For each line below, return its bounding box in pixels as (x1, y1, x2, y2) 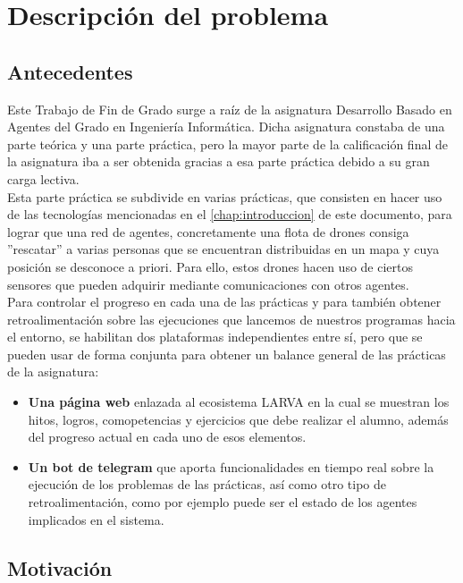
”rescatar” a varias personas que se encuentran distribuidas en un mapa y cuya (7, 240, 440, 258)
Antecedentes (7, 57, 133, 85)
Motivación (7, 553, 113, 581)
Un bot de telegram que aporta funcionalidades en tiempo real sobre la (28, 457, 434, 476)
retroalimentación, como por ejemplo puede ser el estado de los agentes (28, 493, 417, 511)
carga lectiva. (7, 169, 80, 188)
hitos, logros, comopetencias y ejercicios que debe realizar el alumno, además (28, 410, 449, 428)
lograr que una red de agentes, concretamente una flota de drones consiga (7, 222, 409, 241)
